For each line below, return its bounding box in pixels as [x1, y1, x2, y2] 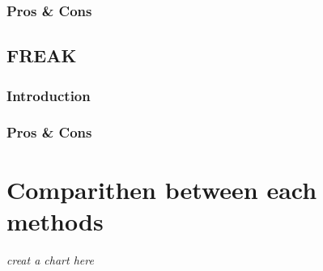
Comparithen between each [6, 172, 317, 205]
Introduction [6, 85, 91, 105]
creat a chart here [6, 251, 94, 268]
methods [6, 204, 104, 237]
